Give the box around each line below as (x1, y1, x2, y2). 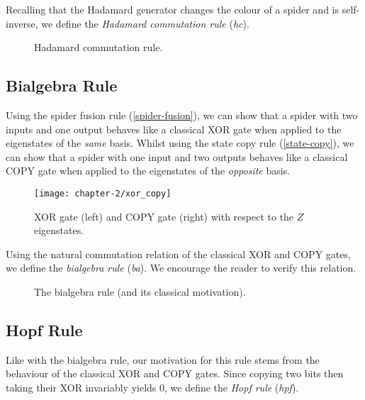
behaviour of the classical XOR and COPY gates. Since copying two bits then (6, 366, 344, 381)
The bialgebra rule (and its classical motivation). (34, 284, 246, 299)
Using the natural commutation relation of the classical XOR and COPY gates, (6, 246, 351, 261)
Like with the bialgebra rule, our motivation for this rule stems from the (6, 352, 320, 367)
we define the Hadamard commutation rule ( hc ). (41, 16, 249, 30)
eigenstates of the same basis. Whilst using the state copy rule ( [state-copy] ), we (6, 135, 354, 150)
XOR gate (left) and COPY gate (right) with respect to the (34, 209, 294, 223)
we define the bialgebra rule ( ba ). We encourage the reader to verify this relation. (6, 260, 356, 275)
